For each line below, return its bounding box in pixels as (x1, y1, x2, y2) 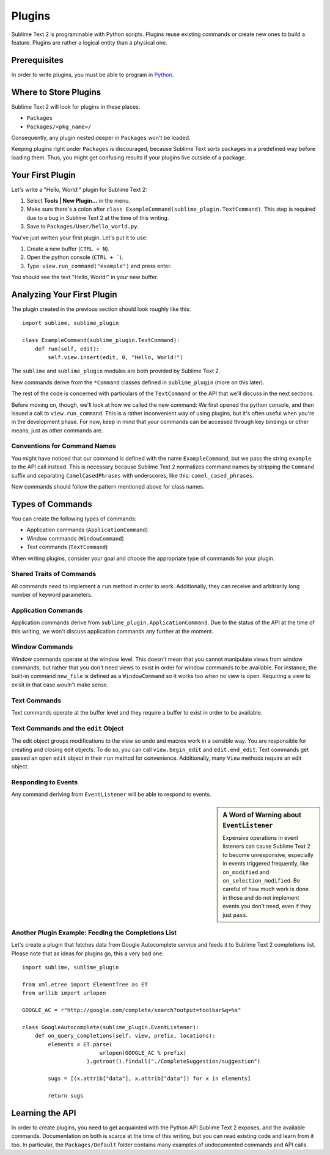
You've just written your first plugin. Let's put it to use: (11, 234, 148, 241)
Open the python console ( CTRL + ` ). (26, 253, 123, 261)
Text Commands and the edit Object (11, 724, 124, 732)
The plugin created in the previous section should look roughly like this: (11, 305, 191, 313)
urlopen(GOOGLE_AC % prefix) (99, 1049, 186, 1056)
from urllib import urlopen (22, 989, 106, 997)
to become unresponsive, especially (222, 851, 314, 858)
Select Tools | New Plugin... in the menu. (26, 197, 131, 204)
